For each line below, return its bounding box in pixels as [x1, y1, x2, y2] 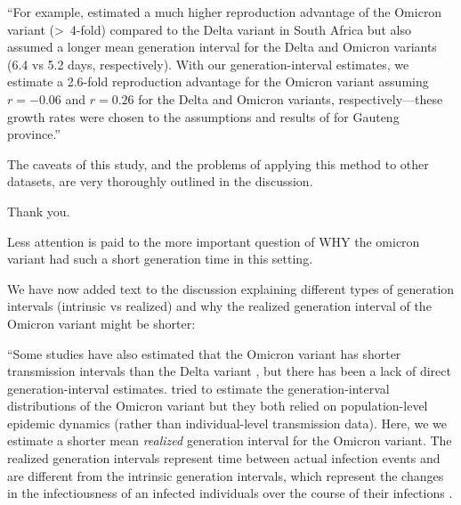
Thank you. [7, 201, 70, 220]
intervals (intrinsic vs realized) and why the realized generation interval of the [7, 297, 432, 315]
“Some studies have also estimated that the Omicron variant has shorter [7, 344, 401, 362]
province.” [7, 125, 61, 143]
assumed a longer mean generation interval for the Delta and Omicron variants [7, 37, 437, 56]
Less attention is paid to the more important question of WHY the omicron [7, 232, 420, 250]
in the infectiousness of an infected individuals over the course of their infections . [7, 484, 453, 502]
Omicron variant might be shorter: [7, 314, 196, 332]
